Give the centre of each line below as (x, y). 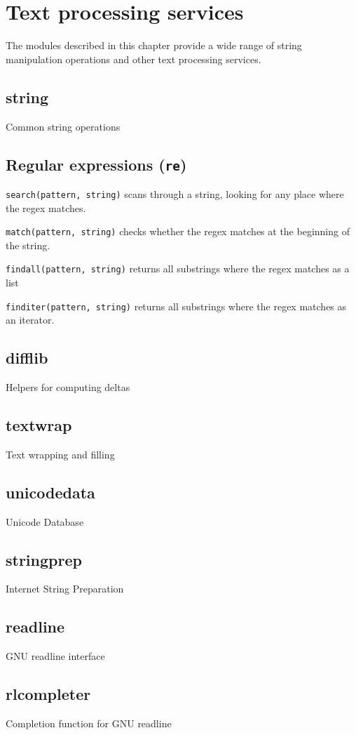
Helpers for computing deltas (68, 387)
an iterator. (30, 320)
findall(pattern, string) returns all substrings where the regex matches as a (178, 269)
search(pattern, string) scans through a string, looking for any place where (175, 193)
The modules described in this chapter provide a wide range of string (154, 45)
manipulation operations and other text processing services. (133, 59)
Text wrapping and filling (60, 454)
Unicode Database (45, 521)
